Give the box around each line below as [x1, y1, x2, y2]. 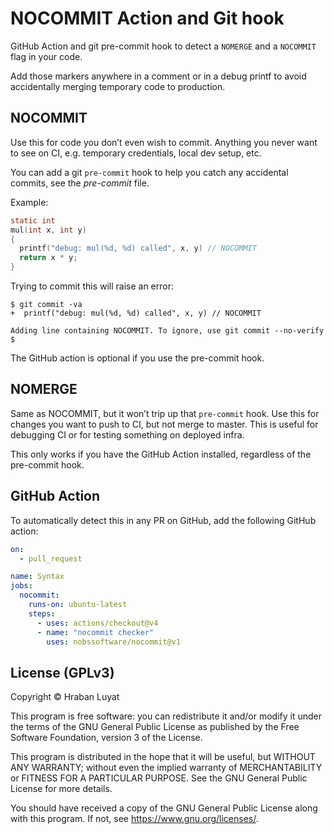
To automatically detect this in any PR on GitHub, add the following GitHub [10, 514, 317, 526]
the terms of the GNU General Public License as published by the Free [10, 721, 300, 733]
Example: [10, 196, 49, 208]
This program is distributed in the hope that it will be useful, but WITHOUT [10, 751, 316, 763]
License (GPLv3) [10, 664, 115, 681]
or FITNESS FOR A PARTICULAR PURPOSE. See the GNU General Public [10, 772, 308, 784]
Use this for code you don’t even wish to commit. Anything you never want [10, 136, 318, 148]
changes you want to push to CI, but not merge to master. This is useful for [10, 418, 319, 430]
